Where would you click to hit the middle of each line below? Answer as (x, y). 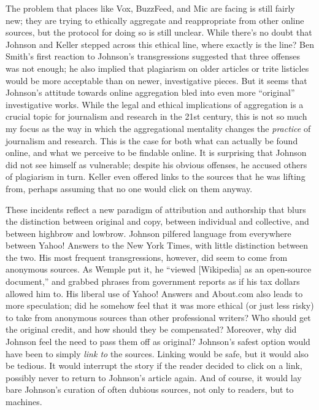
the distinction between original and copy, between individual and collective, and (157, 221)
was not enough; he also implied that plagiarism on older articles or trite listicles (157, 68)
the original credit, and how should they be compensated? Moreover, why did (151, 329)
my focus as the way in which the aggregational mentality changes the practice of (158, 128)
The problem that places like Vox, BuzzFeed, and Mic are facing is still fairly (150, 8)
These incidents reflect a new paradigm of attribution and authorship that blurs (156, 209)
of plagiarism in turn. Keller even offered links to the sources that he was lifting (156, 176)
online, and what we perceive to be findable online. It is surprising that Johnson (156, 153)
